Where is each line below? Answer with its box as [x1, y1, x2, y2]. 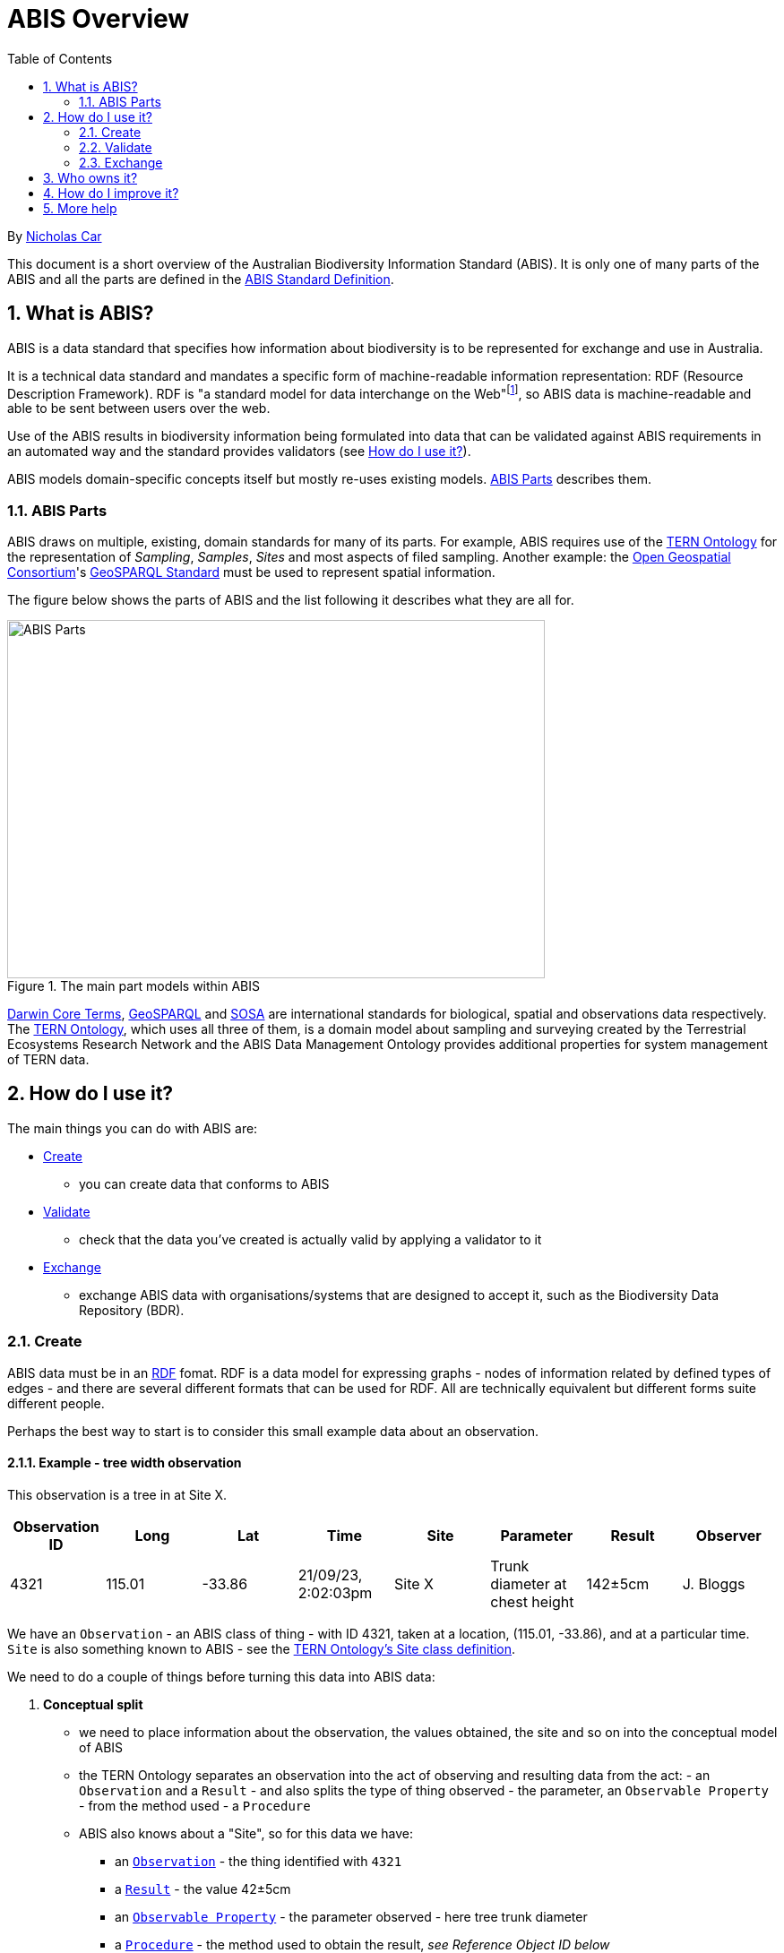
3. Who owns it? [43, 169, 138, 185]
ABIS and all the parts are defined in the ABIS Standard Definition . [7, 271, 394, 287]
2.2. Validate [79, 139, 152, 155]
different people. [7, 1395, 105, 1411]
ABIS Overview [7, 4, 190, 34]
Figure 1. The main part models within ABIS [7, 978, 261, 994]
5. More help [43, 200, 117, 216]
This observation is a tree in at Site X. [7, 1486, 228, 1502]
